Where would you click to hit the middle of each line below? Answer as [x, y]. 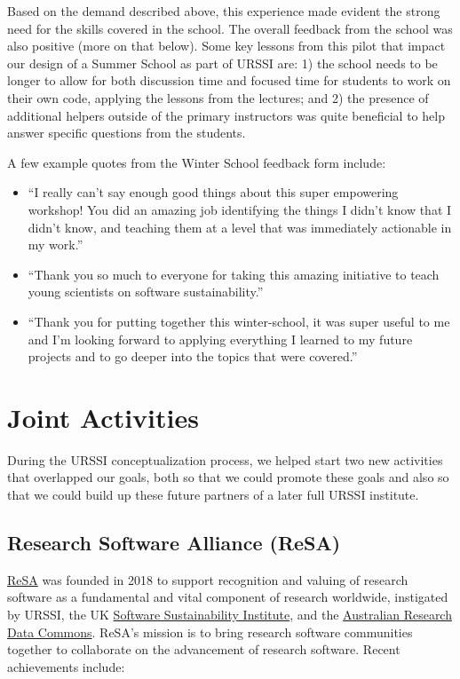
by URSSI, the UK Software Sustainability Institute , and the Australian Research [230, 614]
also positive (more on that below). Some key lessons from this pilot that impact [226, 46]
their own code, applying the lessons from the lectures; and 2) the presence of [218, 97]
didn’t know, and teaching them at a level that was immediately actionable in [240, 227]
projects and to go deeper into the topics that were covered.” [193, 356]
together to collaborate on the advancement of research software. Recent [204, 649]
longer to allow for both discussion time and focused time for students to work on [229, 80]
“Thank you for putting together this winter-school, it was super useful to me [239, 321]
